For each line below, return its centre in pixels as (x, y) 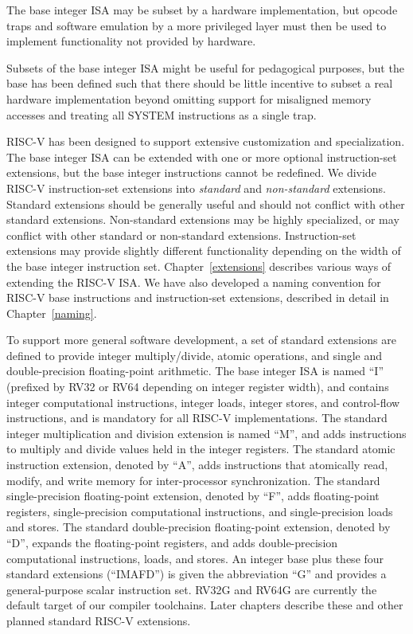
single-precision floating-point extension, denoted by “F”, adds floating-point (193, 496)
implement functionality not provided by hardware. (131, 41)
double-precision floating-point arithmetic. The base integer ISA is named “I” (195, 371)
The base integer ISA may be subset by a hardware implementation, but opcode (202, 10)
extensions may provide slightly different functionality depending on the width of (204, 250)
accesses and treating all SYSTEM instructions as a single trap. (162, 114)
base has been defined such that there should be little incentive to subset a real (200, 83)
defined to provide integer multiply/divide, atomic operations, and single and (195, 355)
